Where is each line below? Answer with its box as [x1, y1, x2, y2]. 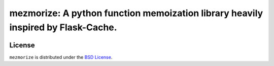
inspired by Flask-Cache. [9, 22, 117, 33]
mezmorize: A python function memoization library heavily [9, 8, 263, 19]
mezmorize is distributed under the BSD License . [9, 54, 113, 60]
